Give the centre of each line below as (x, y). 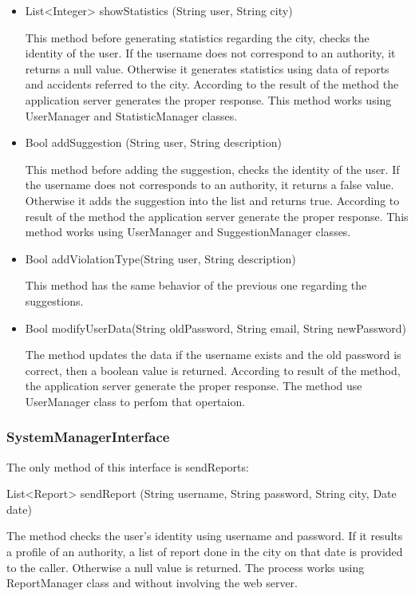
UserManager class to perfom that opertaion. (135, 401)
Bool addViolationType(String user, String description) (160, 258)
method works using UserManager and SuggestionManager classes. (188, 232)
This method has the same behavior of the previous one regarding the (196, 285)
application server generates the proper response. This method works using (208, 99)
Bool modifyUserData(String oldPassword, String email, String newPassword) (215, 328)
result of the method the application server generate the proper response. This (217, 216)
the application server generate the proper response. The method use (194, 386)
